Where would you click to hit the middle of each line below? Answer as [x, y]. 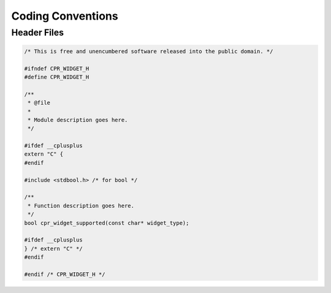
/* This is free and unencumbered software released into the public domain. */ [149, 51]
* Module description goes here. [78, 120]
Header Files [38, 32]
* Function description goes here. [81, 206]
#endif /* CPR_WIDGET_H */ [65, 274]
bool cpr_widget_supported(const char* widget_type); [107, 223]
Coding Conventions [65, 16]
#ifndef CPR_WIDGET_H [57, 68]
